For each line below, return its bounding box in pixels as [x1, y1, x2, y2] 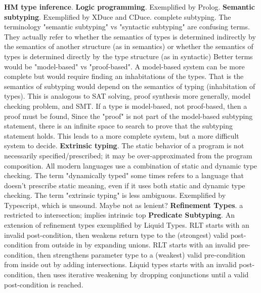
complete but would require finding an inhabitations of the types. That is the [4, 71, 244, 81]
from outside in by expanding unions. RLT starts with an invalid [35, 239, 236, 250]
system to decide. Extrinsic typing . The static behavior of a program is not [4, 140, 244, 151]
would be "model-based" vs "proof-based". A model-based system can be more [4, 61, 245, 71]
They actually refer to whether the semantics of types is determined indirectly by [4, 31, 256, 41]
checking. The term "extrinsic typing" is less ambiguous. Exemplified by [4, 190, 226, 200]
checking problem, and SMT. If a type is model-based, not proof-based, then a [4, 100, 247, 111]
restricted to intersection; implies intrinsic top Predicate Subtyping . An [4, 210, 235, 220]
